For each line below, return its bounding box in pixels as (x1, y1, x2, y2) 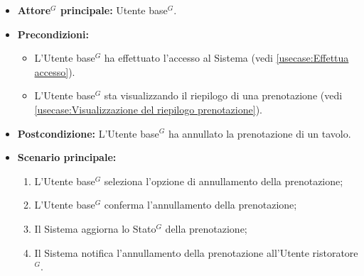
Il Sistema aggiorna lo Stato (34, 221, 156, 236)
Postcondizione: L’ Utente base (17, 126, 159, 140)
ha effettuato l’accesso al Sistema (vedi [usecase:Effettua (104, 50, 349, 65)
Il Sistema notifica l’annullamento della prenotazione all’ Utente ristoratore (34, 245, 358, 260)
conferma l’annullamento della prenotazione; (104, 197, 297, 212)
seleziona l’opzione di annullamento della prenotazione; (104, 173, 343, 188)
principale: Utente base (60, 3, 168, 17)
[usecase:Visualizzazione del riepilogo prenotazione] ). (34, 101, 262, 116)
